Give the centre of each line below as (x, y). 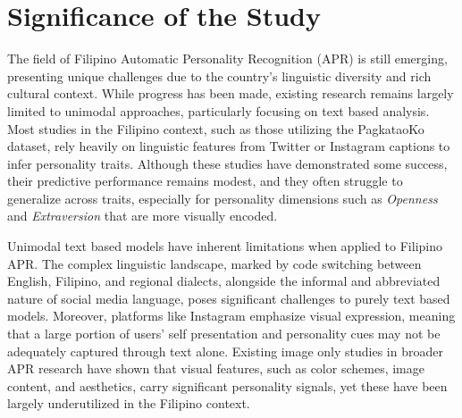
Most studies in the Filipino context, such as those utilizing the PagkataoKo (216, 128)
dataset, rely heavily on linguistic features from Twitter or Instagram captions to (229, 146)
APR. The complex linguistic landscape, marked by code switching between (214, 263)
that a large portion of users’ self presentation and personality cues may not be (224, 334)
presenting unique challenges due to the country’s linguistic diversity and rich (219, 75)
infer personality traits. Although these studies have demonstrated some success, (227, 163)
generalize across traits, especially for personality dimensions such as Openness (223, 198)
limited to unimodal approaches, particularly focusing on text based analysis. (218, 110)
